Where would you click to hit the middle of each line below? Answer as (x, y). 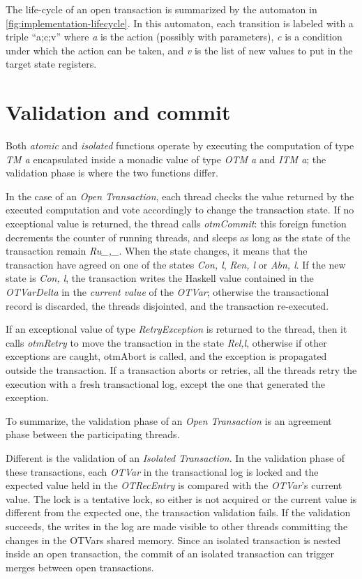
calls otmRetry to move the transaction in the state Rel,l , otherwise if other (166, 342)
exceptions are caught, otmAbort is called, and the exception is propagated (166, 356)
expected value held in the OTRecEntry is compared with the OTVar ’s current (174, 485)
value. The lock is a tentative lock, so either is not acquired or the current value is (181, 498)
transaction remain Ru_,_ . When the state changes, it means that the (157, 251)
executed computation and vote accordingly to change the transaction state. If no (180, 210)
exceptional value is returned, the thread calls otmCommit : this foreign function (176, 224)
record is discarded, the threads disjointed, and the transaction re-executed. (167, 305)
